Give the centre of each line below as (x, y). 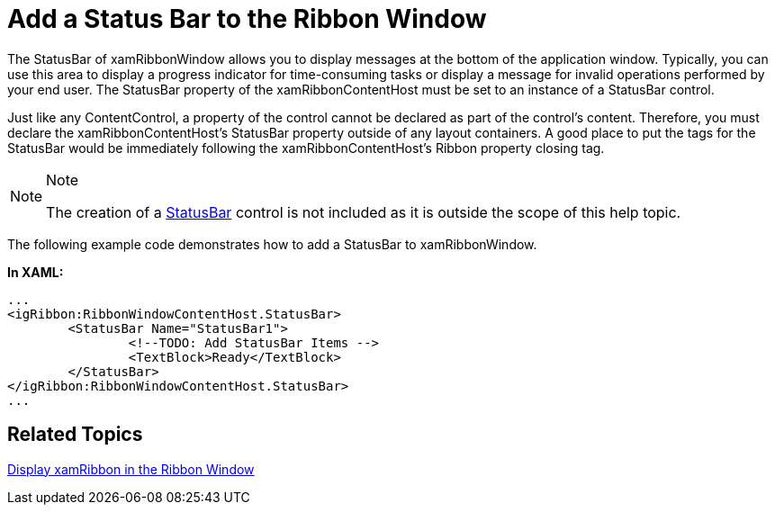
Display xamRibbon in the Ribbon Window (131, 469)
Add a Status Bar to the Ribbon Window (247, 19)
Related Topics (75, 435)
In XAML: (36, 272)
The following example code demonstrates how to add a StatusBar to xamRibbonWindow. (272, 244)
